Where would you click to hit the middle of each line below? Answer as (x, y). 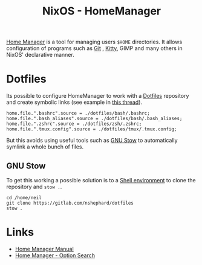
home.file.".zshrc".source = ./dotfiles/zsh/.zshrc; (74, 124)
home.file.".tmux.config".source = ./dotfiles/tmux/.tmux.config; (92, 129)
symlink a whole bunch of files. (45, 147)
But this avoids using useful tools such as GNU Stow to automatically (92, 141)
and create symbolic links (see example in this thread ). (74, 102)
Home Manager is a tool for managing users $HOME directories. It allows (94, 42)
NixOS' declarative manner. (40, 55)
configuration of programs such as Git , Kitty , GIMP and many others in (94, 48)
